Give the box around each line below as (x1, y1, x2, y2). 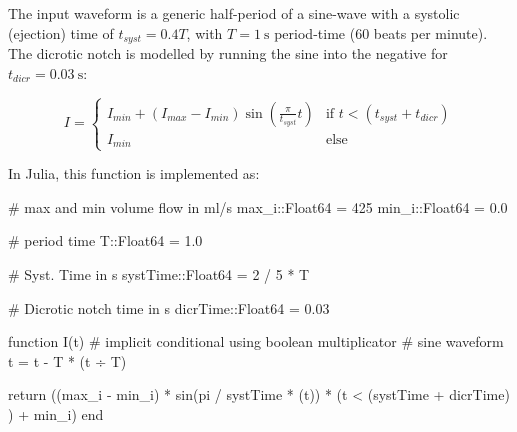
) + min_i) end (8, 404, 104, 425)
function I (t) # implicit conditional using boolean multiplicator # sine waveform (8, 331, 504, 352)
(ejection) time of (8, 22, 114, 43)
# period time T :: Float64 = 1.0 (8, 230, 203, 251)
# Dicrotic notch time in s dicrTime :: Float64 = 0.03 (8, 297, 330, 318)
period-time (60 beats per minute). (274, 22, 488, 43)
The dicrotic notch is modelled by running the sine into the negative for (8, 43, 448, 64)
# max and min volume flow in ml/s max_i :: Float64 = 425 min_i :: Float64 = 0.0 (8, 196, 508, 217)
